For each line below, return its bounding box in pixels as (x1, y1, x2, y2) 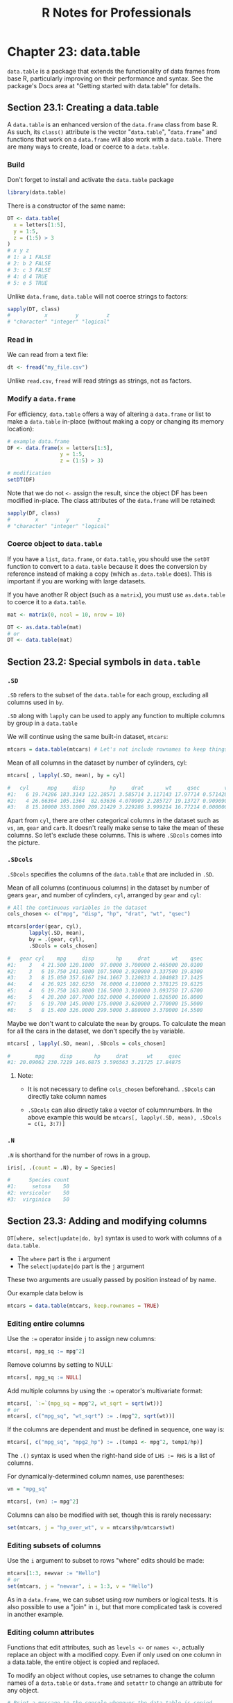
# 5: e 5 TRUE (7, 279, 49, 286)
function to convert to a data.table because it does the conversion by (7, 562, 207, 570)
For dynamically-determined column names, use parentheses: (7, 1472, 184, 1481)
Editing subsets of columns (7, 1540, 101, 1550)
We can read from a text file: (7, 351, 89, 359)
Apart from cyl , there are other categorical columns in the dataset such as (7, 816, 220, 824)
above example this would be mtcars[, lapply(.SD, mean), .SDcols (27, 1113, 222, 1122)
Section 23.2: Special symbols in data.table (7, 656, 201, 667)
